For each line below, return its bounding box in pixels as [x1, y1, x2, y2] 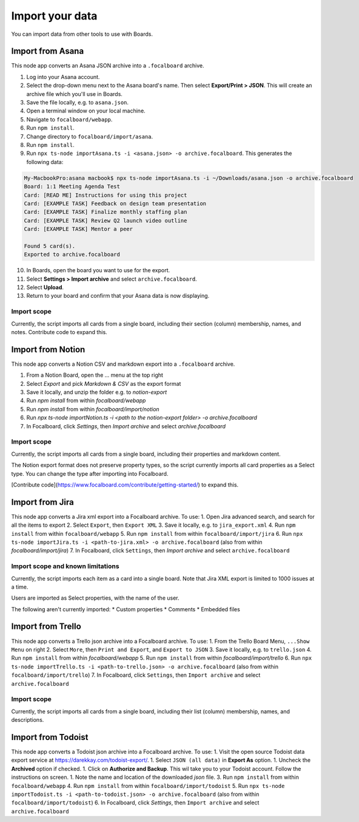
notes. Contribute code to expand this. [11, 328, 107, 335]
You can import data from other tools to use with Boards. [11, 30, 153, 38]
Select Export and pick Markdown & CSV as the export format [26, 380, 181, 387]
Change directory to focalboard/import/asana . [26, 132, 153, 140]
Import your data [11, 9, 98, 22]
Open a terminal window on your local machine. [26, 107, 146, 115]
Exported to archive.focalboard [24, 251, 121, 258]
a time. [11, 583, 29, 591]
